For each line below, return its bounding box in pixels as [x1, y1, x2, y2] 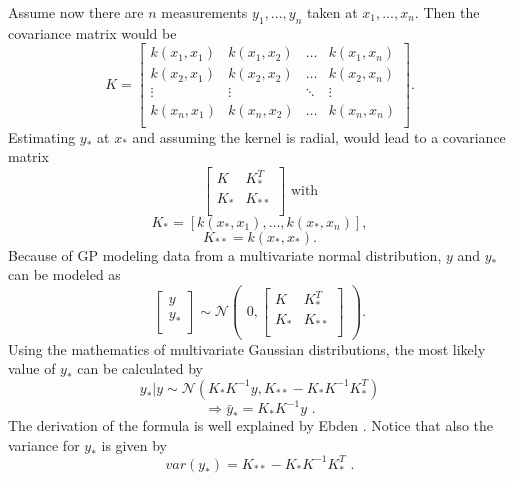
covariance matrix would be [8, 22, 177, 43]
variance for [8, 434, 80, 455]
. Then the [414, 2, 480, 22]
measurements [161, 2, 248, 22]
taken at [307, 2, 358, 22]
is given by [101, 434, 167, 455]
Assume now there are [8, 2, 144, 22]
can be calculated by [77, 358, 203, 379]
